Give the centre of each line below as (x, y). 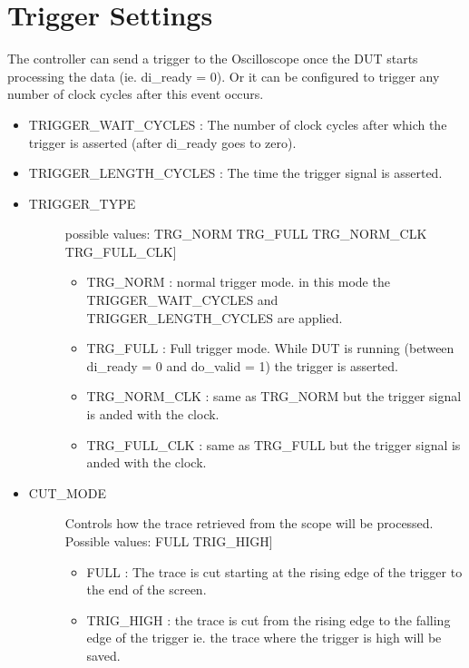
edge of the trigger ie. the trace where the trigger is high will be (264, 638)
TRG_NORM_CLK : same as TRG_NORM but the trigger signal (274, 396)
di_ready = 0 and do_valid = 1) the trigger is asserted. (242, 365)
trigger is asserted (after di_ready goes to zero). (162, 142)
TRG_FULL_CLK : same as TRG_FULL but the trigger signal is (274, 444)
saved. (103, 655)
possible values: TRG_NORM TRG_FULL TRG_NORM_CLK (246, 234)
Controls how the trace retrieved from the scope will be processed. (249, 523)
